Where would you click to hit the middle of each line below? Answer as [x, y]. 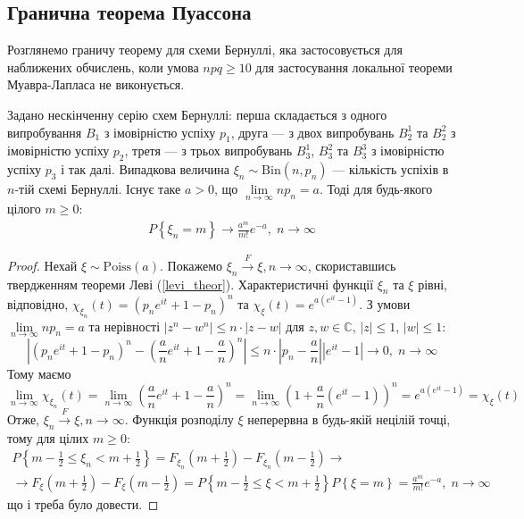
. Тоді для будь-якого [376, 189]
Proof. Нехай [42, 265]
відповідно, [38, 303]
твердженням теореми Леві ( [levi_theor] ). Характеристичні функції [191, 284]
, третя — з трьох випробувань [208, 151]
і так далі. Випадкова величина [146, 169]
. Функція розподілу [179, 419]
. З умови [385, 303]
